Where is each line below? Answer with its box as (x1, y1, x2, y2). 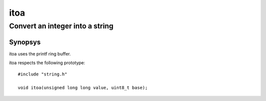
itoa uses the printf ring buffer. (9, 50, 71, 56)
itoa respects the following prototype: (9, 60, 86, 66)
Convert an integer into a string (9, 22, 114, 30)
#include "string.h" (18, 71, 67, 77)
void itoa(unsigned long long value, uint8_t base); (18, 85, 148, 91)
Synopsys (9, 38, 41, 46)
